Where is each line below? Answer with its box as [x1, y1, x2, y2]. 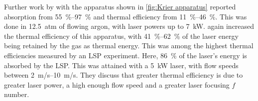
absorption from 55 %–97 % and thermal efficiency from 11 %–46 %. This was [4, 11, 247, 21]
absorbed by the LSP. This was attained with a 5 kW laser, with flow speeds [4, 60, 239, 70]
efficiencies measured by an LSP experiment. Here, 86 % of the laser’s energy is [4, 50, 247, 60]
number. [4, 89, 29, 100]
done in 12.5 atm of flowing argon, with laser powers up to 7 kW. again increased [4, 21, 255, 31]
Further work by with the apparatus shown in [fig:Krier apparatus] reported [4, 1, 236, 11]
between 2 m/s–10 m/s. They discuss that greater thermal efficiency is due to [4, 70, 243, 80]
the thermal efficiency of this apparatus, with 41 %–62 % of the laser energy [4, 30, 239, 41]
